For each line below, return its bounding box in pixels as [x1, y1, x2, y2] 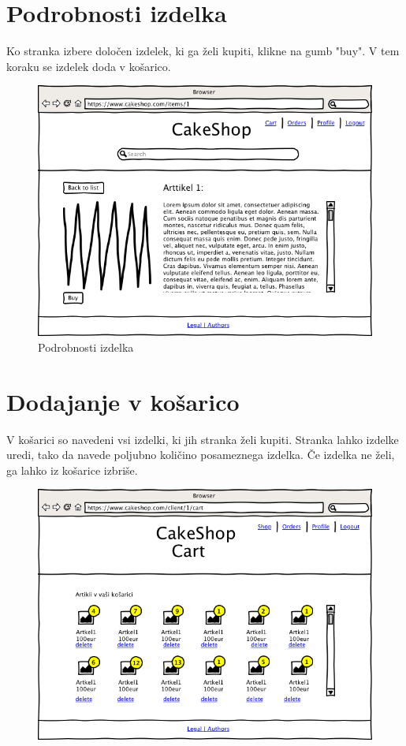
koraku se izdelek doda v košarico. [6, 58, 171, 74]
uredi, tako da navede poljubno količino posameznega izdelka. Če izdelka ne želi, [6, 446, 395, 463]
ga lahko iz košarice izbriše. [6, 461, 138, 478]
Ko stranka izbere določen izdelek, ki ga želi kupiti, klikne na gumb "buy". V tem [6, 43, 400, 59]
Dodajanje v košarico [6, 385, 240, 417]
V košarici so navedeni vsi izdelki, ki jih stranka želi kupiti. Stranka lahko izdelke [6, 431, 399, 447]
